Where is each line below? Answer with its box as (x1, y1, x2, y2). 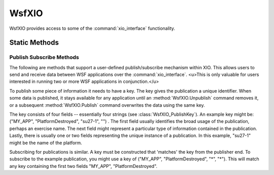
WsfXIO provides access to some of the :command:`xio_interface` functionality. (9, 25, 175, 31)
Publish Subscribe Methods (9, 54, 79, 61)
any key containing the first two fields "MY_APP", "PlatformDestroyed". (9, 163, 157, 169)
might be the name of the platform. (9, 140, 82, 146)
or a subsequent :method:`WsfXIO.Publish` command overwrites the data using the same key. (9, 102, 205, 108)
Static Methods (9, 38, 59, 47)
